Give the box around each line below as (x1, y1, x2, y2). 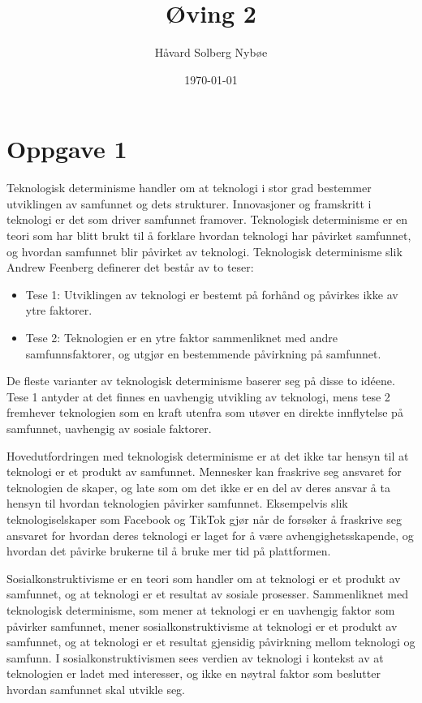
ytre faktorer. (25, 302, 93, 319)
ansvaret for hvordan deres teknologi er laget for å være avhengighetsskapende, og (6, 526, 414, 543)
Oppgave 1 (6, 132, 127, 165)
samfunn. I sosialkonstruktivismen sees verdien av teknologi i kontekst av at (6, 649, 384, 666)
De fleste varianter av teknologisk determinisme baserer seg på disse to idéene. (6, 372, 395, 389)
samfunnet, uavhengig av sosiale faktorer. (6, 419, 212, 436)
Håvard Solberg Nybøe (154, 44, 268, 61)
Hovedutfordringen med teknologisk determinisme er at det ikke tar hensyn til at (6, 447, 409, 464)
